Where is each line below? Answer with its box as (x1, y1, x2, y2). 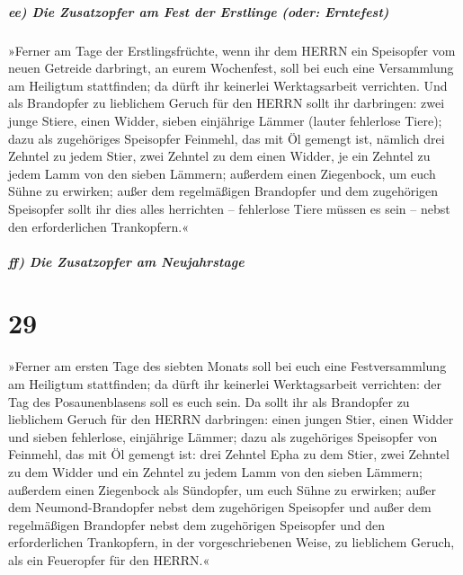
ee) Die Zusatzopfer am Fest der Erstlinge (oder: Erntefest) (8, 2, 389, 21)
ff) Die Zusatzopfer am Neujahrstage (8, 252, 245, 270)
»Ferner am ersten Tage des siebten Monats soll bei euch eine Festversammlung (8, 357, 447, 376)
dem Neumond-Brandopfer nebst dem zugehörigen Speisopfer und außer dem (8, 498, 432, 517)
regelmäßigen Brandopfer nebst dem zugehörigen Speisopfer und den (8, 515, 386, 534)
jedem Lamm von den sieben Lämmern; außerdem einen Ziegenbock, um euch (8, 164, 436, 182)
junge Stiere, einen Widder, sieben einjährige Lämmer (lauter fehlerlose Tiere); (8, 111, 442, 129)
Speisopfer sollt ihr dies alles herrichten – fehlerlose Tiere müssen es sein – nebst (8, 199, 450, 217)
